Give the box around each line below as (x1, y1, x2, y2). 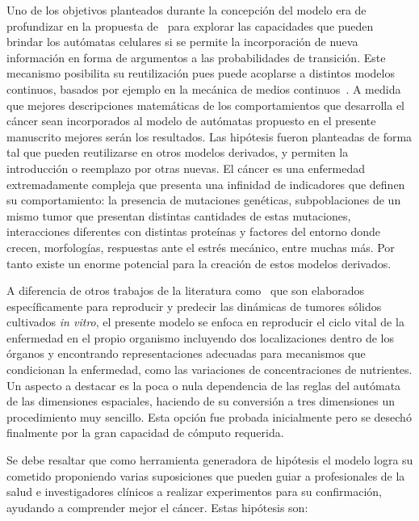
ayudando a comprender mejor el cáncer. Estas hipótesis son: (6, 498, 308, 515)
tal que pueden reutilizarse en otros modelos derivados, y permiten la (6, 144, 349, 161)
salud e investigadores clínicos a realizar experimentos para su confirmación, (6, 483, 383, 500)
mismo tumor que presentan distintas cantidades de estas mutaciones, (6, 207, 351, 224)
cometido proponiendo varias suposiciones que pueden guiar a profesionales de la (6, 467, 405, 484)
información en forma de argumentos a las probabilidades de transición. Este (6, 48, 386, 65)
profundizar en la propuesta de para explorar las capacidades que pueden (6, 17, 374, 34)
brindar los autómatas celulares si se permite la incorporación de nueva (6, 33, 358, 50)
